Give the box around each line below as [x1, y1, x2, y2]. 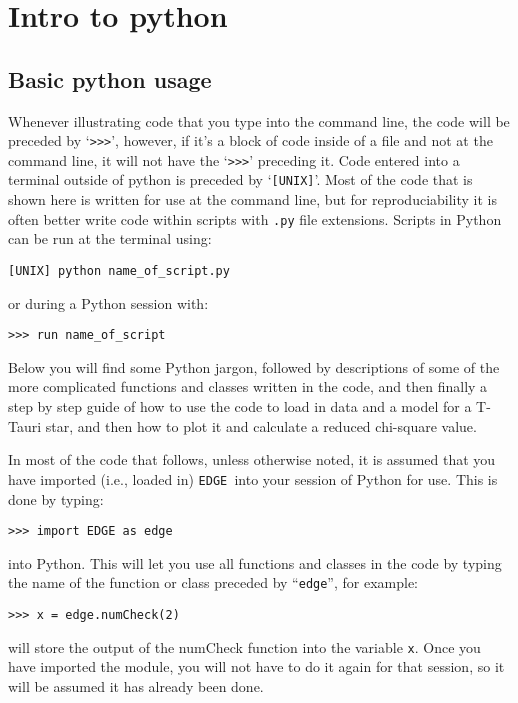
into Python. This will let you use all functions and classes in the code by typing [8, 552, 502, 573]
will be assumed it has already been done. [8, 675, 264, 696]
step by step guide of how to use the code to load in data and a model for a [8, 396, 472, 417]
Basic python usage [8, 63, 212, 94]
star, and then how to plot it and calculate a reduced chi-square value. [45, 415, 477, 436]
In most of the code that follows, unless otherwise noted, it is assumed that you [8, 449, 496, 470]
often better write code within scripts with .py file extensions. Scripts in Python [8, 208, 502, 229]
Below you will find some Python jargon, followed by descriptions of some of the [8, 356, 500, 377]
